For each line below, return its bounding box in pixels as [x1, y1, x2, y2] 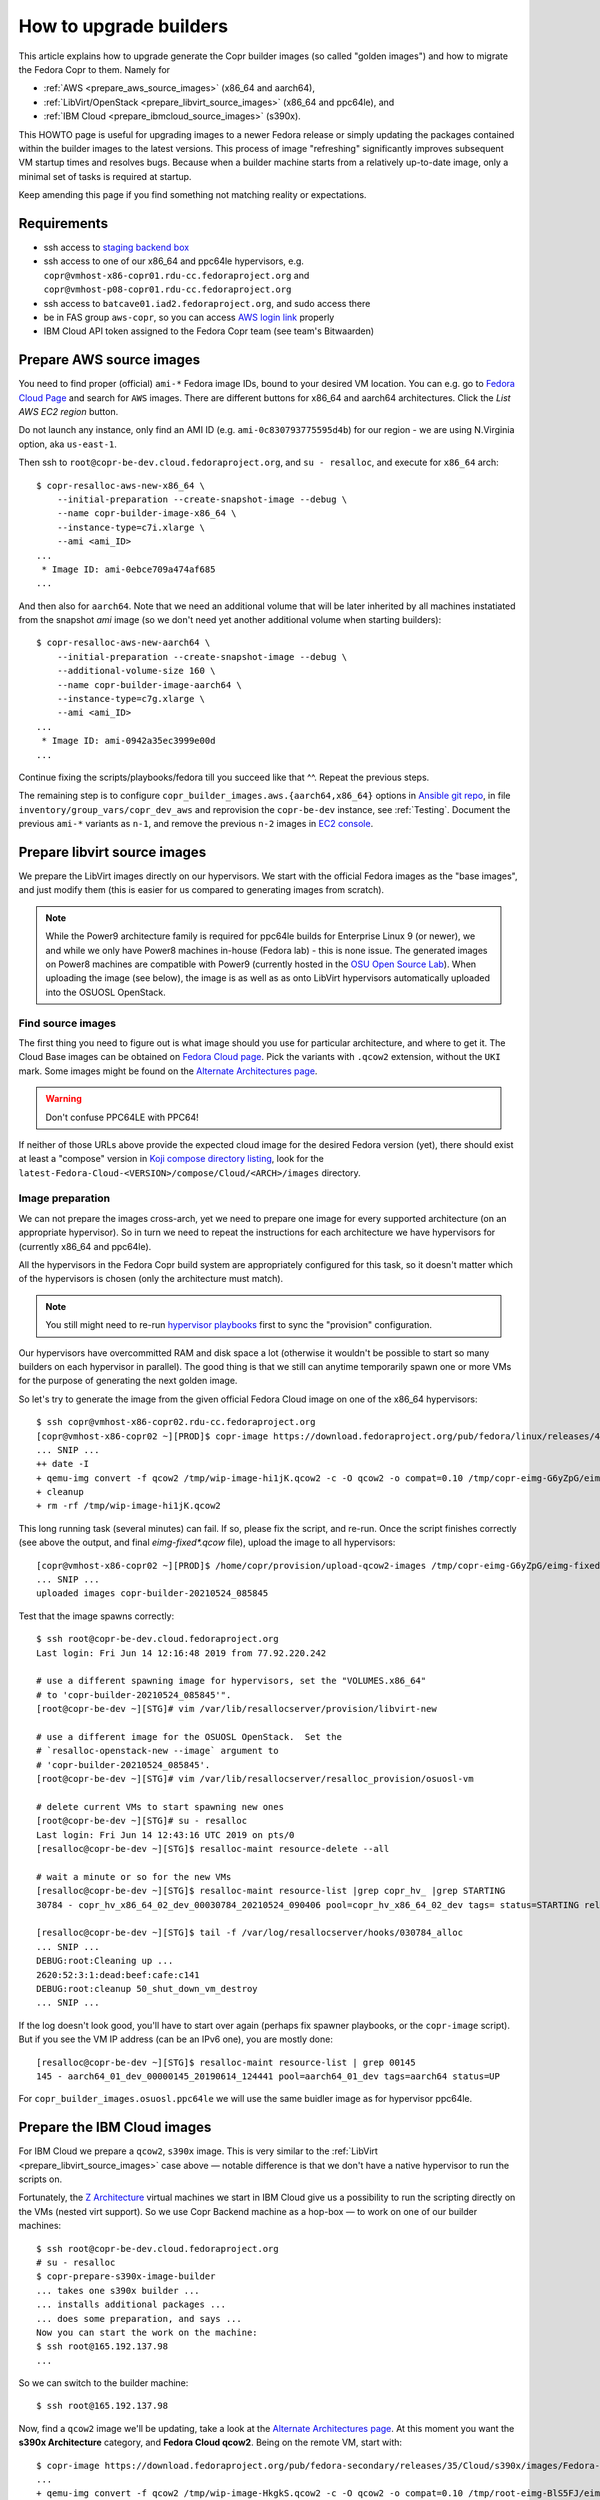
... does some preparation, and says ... [36, 2313, 242, 2324]
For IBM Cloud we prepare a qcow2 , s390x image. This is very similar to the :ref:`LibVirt [18, 2145, 379, 2157]
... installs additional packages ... [36, 2299, 227, 2310]
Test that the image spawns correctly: [18, 1610, 175, 1622]
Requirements [18, 215, 109, 232]
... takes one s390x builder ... [36, 2285, 200, 2296]
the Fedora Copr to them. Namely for [18, 63, 170, 75]
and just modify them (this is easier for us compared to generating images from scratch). [18, 884, 385, 896]
